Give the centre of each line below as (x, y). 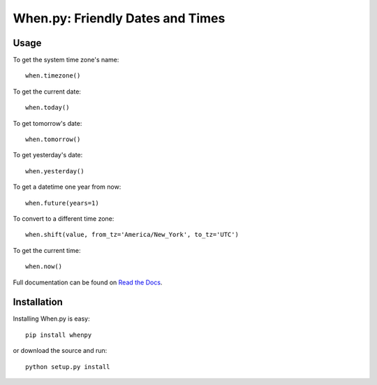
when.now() (44, 267)
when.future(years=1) (62, 203)
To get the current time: (47, 250)
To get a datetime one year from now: (67, 187)
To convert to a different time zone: (64, 218)
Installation (38, 302)
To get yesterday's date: (48, 155)
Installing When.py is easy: (51, 319)
